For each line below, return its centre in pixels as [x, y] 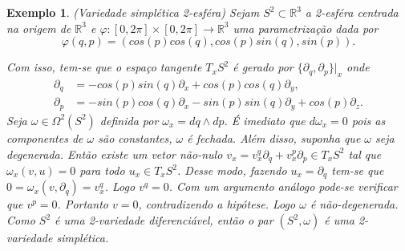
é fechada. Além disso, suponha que [274, 138]
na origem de [39, 28]
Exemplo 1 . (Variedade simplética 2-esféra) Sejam [133, 12]
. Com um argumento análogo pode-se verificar [283, 186]
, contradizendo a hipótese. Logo [217, 204]
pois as [369, 120]
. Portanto [83, 204]
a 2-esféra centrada [352, 12]
